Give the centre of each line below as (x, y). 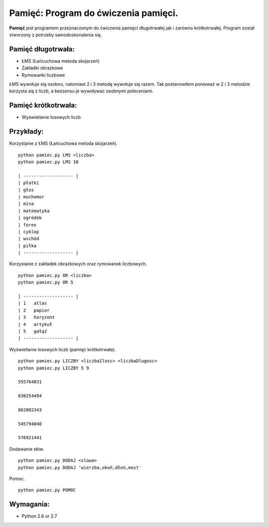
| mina (26, 204)
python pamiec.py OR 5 (46, 282)
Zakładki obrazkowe (42, 68)
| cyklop (29, 232)
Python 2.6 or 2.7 (39, 516)
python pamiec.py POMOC (47, 490)
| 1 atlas (33, 303)
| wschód (29, 239)
